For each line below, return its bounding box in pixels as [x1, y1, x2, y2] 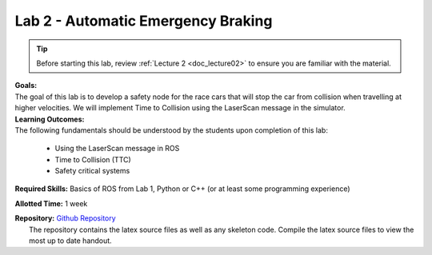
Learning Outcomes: [14, 114, 85, 124]
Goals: [14, 81, 38, 90]
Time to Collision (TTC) [54, 154, 131, 164]
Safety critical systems [54, 166, 130, 176]
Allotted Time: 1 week [14, 198, 88, 208]
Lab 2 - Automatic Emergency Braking [14, 12, 273, 30]
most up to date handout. [29, 236, 112, 245]
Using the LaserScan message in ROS [54, 144, 180, 153]
